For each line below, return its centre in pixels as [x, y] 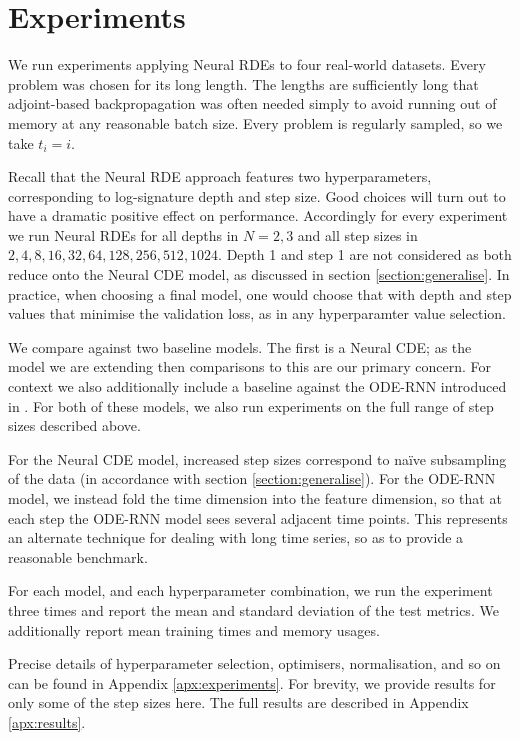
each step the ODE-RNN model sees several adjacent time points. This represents [258, 517]
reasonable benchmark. [78, 556]
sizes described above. [74, 425]
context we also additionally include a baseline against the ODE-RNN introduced [257, 386]
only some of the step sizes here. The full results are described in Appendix [238, 702]
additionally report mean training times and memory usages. [194, 629]
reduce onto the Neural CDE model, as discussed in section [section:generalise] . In [259, 274]
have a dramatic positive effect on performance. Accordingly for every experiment [258, 215]
